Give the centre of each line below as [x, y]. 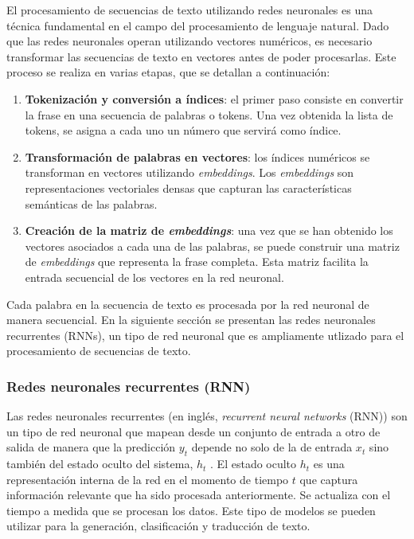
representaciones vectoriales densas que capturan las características [188, 187]
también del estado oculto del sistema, [100, 464]
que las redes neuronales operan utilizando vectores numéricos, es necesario [189, 41]
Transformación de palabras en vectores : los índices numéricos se [197, 156]
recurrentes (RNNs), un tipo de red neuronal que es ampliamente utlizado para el [205, 335]
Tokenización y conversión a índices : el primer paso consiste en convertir [214, 98]
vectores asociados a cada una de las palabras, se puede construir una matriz [212, 246]
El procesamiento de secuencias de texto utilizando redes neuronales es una [190, 10]
